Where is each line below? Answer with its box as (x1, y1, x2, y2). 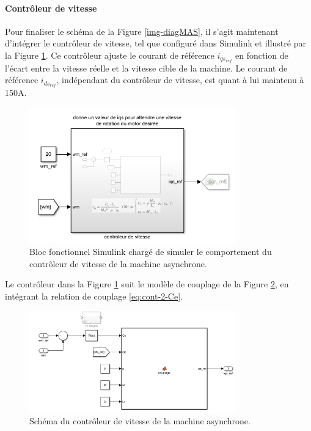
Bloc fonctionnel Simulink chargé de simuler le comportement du (29, 245, 272, 258)
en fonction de (235, 48, 288, 61)
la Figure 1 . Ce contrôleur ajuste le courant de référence (5, 48, 214, 61)
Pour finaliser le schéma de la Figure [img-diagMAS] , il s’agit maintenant (5, 24, 279, 37)
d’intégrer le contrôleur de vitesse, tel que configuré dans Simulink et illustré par (5, 37, 306, 50)
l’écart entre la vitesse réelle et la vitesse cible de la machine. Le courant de (5, 61, 288, 74)
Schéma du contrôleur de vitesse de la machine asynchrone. (29, 414, 251, 427)
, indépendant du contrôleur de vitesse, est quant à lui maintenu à (56, 73, 304, 86)
